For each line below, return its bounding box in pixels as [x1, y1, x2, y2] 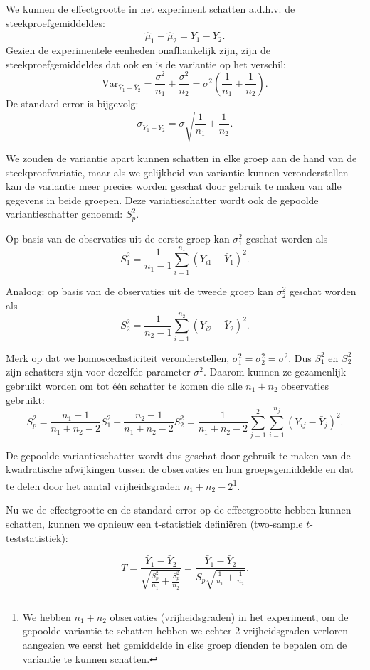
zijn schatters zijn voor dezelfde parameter [6, 364, 191, 379]
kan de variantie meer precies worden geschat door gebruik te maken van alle [6, 179, 342, 193]
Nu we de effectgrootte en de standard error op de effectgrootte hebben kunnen [6, 502, 351, 517]
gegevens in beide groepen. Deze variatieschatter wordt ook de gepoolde [6, 192, 319, 207]
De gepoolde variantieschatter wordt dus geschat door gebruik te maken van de [6, 447, 351, 462]
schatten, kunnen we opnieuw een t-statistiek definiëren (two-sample [6, 516, 303, 531]
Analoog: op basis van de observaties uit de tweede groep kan [6, 284, 274, 299]
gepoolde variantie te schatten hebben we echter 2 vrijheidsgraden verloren [22, 623, 349, 638]
